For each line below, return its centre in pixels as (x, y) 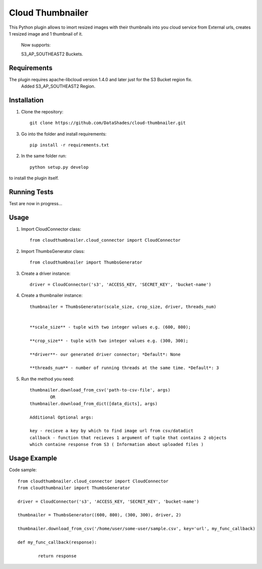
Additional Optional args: (62, 417)
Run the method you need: (48, 379)
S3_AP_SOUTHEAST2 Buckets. (52, 54)
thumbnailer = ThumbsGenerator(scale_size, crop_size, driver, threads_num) (123, 307)
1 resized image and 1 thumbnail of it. (46, 34)
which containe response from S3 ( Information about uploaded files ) (117, 445)
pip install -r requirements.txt (69, 145)
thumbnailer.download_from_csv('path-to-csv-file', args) (100, 390)
